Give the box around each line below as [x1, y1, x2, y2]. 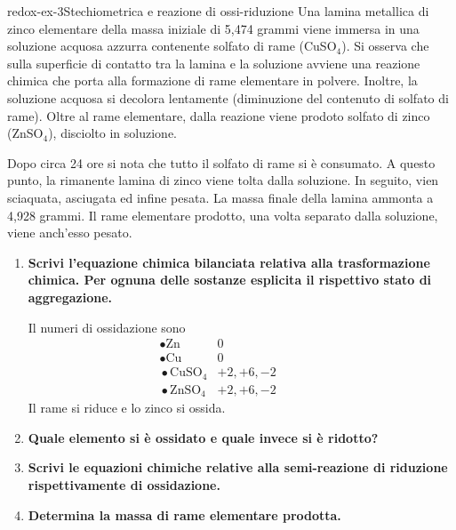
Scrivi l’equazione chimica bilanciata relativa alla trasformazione [28, 253, 430, 271]
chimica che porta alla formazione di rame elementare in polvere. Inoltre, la [7, 71, 418, 90]
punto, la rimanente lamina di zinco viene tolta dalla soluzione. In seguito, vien [7, 171, 439, 189]
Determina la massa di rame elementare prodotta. [28, 505, 341, 524]
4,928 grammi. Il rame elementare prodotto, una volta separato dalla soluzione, [7, 205, 438, 224]
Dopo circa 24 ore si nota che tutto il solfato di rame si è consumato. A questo [7, 153, 436, 172]
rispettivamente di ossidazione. [28, 475, 220, 494]
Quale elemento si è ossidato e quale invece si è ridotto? [28, 428, 379, 446]
